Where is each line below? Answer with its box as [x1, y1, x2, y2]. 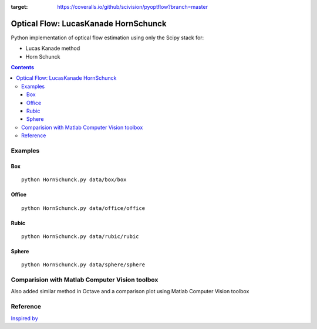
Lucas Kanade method [25, 45, 80, 52]
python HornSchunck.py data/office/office [21, 205, 146, 211]
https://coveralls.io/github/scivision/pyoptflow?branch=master [57, 4, 208, 10]
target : [11, 4, 28, 10]
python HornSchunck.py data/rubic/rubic [21, 233, 139, 240]
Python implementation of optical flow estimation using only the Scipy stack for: [11, 34, 204, 41]
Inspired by [11, 314, 38, 322]
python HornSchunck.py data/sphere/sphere [21, 262, 146, 268]
